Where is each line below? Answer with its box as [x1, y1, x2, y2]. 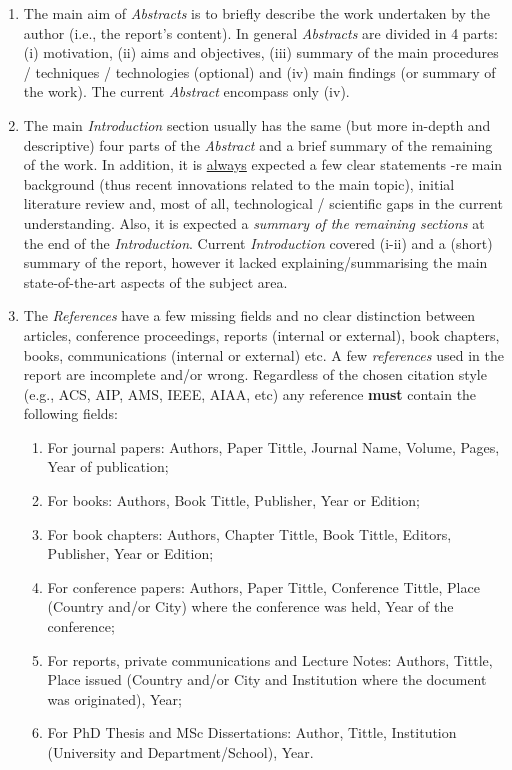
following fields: [23, 403, 119, 424]
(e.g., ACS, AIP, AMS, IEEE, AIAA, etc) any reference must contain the [23, 383, 477, 404]
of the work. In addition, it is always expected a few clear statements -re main [23, 154, 503, 175]
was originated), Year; [47, 688, 182, 709]
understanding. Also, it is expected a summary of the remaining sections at [23, 212, 485, 233]
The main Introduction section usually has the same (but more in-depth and [23, 114, 491, 135]
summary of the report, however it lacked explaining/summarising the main [23, 252, 488, 273]
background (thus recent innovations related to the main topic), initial [23, 173, 455, 194]
